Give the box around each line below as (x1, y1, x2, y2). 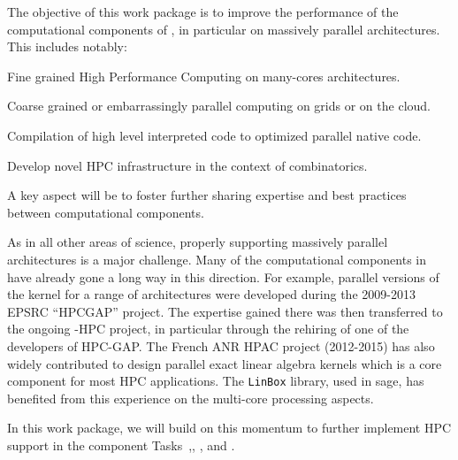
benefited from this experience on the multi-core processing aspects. (7, 388, 374, 407)
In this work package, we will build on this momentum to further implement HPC (7, 418, 452, 437)
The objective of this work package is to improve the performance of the (7, 3, 399, 20)
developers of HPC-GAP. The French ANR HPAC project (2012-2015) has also (7, 336, 435, 355)
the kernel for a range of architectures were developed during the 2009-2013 (7, 285, 416, 303)
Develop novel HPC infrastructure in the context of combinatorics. (7, 156, 368, 174)
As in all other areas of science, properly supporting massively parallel (7, 233, 388, 251)
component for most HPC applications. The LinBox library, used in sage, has (7, 372, 424, 390)
